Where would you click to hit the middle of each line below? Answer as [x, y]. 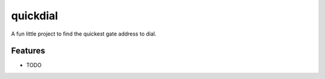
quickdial [35, 16]
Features [28, 51]
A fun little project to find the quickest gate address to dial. [84, 34]
